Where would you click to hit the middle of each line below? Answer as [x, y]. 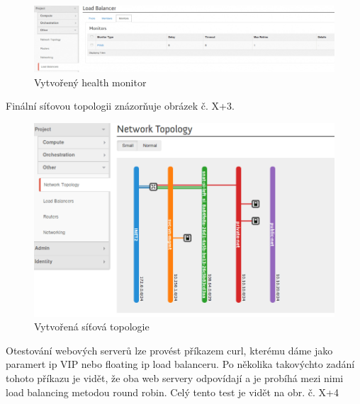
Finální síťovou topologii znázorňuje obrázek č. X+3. [120, 106]
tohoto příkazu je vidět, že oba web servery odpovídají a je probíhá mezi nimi [175, 377]
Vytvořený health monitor [90, 82]
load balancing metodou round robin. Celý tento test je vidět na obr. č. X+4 [173, 392]
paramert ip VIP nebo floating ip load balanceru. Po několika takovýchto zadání [180, 364]
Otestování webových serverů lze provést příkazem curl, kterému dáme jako [169, 350]
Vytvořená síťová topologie [92, 327]
